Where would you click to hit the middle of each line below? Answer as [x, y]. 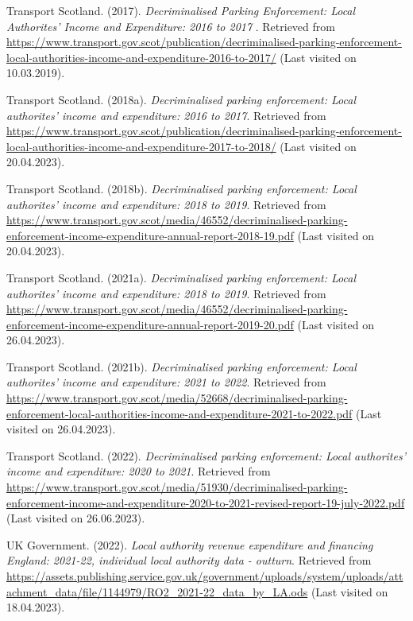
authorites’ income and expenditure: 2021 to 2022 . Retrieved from [166, 382]
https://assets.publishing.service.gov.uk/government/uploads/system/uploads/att [205, 576]
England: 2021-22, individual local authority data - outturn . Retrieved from [189, 560]
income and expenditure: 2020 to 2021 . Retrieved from [139, 471]
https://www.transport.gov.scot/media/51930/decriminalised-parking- [177, 487]
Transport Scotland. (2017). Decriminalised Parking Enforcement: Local [181, 10]
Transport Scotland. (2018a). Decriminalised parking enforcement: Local [181, 99]
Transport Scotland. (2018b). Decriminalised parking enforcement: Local [181, 188]
